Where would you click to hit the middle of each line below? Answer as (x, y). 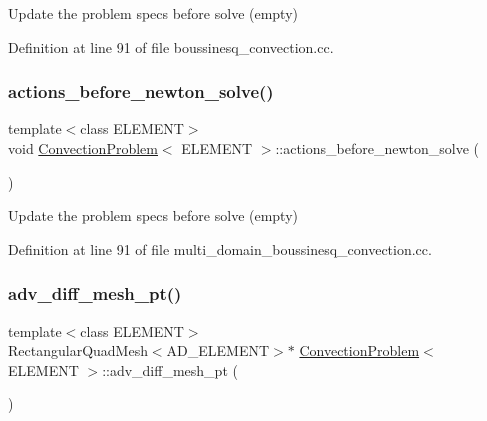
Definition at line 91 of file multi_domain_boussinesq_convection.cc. (220, 248)
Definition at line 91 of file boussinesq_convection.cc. (171, 46)
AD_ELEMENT (218, 350)
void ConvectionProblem (83, 148)
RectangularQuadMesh (78, 350)
